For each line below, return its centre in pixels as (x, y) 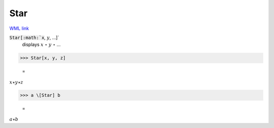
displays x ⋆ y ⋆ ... (41, 45)
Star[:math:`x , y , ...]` (34, 37)
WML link (19, 28)
